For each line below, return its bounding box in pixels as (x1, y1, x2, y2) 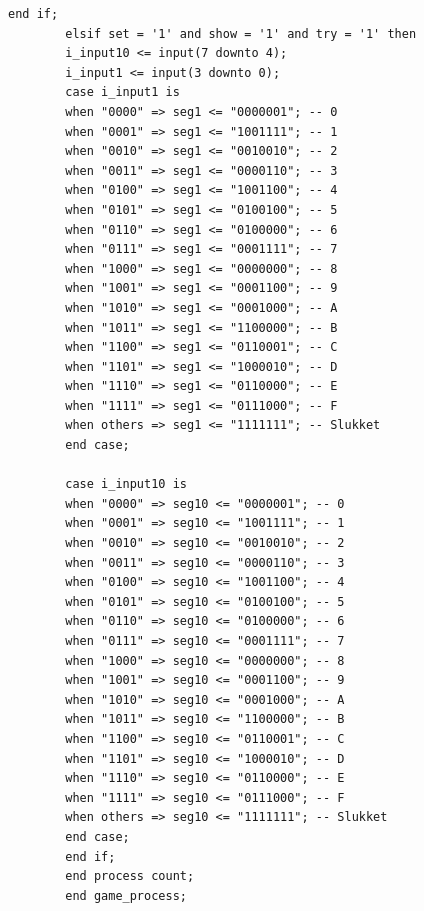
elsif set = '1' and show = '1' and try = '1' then (65, 26, 417, 41)
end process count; (65, 869, 195, 884)
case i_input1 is (65, 85, 180, 100)
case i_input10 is (65, 477, 187, 492)
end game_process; (65, 888, 187, 903)
